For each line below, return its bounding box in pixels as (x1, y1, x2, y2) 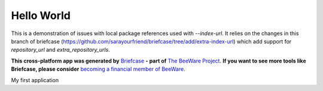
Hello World (11, 9, 71, 22)
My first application (11, 76, 59, 83)
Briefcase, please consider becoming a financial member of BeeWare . (11, 65, 185, 73)
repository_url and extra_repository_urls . (11, 46, 110, 54)
